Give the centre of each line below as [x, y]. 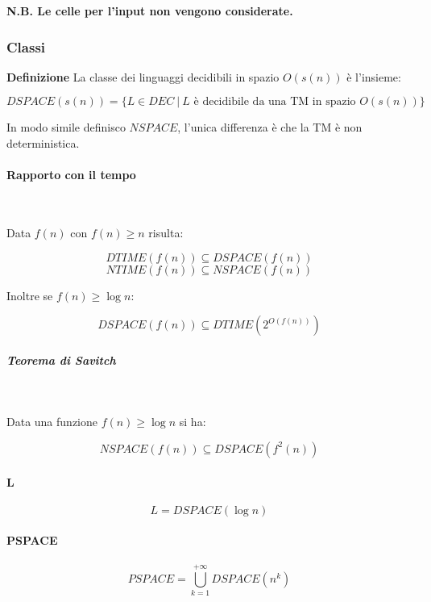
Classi [26, 46]
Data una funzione [52, 422]
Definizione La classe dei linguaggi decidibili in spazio [143, 76]
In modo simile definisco [66, 127]
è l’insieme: [374, 76]
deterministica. [43, 143]
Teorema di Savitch [61, 360]
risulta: [166, 232]
